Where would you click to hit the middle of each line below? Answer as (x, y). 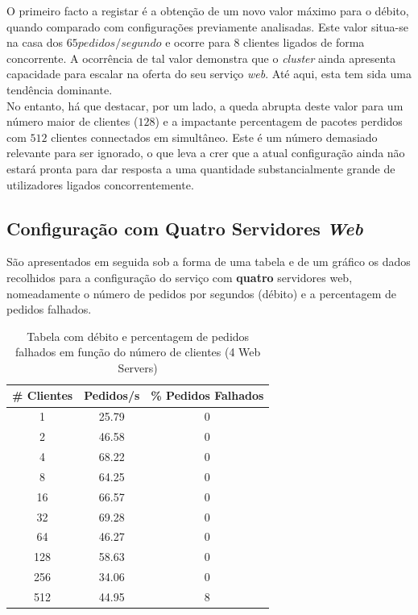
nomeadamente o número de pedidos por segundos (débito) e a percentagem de (202, 293)
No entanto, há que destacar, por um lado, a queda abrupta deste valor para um (205, 105)
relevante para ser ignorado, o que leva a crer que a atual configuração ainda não (206, 153)
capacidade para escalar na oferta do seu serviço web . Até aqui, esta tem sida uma (209, 74)
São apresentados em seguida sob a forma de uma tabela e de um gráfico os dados (209, 262)
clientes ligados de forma (304, 42)
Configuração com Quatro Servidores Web (185, 228)
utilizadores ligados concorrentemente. (100, 184)
